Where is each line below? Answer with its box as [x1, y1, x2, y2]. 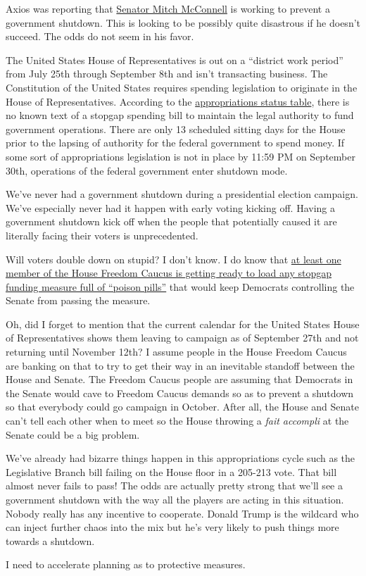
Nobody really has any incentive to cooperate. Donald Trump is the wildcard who [6, 506, 359, 520]
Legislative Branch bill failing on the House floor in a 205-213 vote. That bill [6, 464, 337, 479]
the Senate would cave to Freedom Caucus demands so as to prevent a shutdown [6, 385, 354, 400]
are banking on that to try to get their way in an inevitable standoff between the [6, 358, 355, 372]
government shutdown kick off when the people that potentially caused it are [6, 214, 337, 229]
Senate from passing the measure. [6, 293, 151, 308]
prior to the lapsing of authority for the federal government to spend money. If [6, 135, 345, 150]
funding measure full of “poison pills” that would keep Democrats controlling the [6, 279, 355, 294]
